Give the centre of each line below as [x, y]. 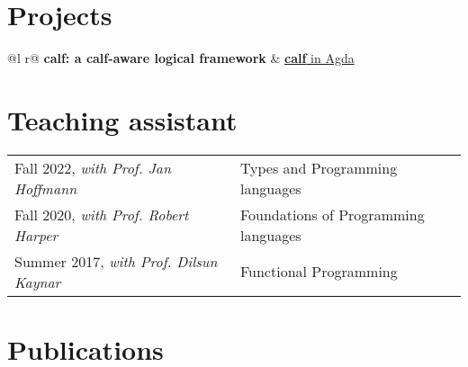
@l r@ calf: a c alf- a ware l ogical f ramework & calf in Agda [181, 58]
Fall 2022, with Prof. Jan [93, 167]
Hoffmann [46, 188]
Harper [36, 235]
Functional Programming [319, 272]
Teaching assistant [122, 119]
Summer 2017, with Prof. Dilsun [116, 261]
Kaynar [38, 282]
